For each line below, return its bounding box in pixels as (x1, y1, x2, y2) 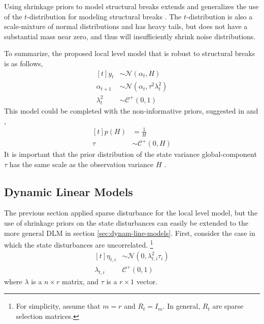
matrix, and (62, 276, 99, 286)
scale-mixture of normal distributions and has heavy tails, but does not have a (4, 21, 248, 32)
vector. (136, 276, 158, 286)
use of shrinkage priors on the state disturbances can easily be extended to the (4, 218, 248, 228)
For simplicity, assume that (16, 301, 101, 311)
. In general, (162, 301, 201, 311)
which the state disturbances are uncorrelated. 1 (4, 238, 153, 250)
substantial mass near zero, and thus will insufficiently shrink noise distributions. (4, 31, 256, 41)
